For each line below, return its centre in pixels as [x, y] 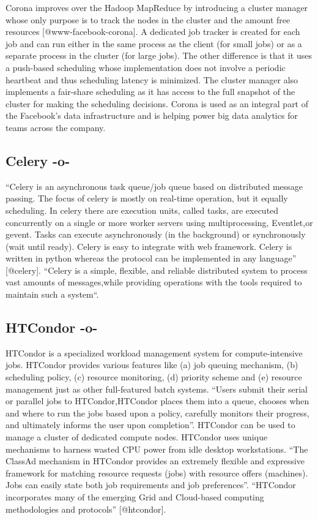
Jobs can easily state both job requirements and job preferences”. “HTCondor [151, 485]
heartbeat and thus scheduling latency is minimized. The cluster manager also [152, 79]
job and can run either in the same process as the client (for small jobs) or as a [154, 43]
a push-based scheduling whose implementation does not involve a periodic [146, 67]
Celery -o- [38, 160]
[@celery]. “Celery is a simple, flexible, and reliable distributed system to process [157, 270]
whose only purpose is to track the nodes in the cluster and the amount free [148, 19]
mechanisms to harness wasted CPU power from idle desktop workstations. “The [157, 449]
